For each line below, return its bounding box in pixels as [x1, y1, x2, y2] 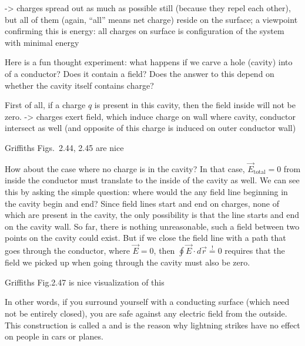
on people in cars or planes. [5, 330, 103, 342]
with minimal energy [5, 36, 79, 48]
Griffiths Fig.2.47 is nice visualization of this [5, 276, 165, 288]
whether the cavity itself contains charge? [5, 79, 154, 91]
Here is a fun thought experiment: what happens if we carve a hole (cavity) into [5, 56, 293, 68]
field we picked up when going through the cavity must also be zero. [5, 256, 250, 268]
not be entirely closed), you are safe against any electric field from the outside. [5, 307, 287, 319]
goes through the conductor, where [5, 244, 130, 257]
